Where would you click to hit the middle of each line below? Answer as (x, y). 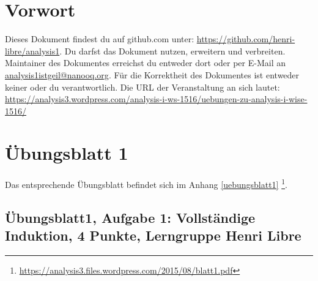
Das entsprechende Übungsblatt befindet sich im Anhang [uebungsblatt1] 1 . (146, 184)
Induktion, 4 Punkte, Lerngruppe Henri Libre (153, 235)
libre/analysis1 (32, 51)
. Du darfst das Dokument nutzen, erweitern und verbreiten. (172, 51)
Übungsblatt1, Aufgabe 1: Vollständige (130, 218)
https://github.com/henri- (246, 39)
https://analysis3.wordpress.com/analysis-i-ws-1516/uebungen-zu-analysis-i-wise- (156, 99)
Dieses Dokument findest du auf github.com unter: (100, 39)
